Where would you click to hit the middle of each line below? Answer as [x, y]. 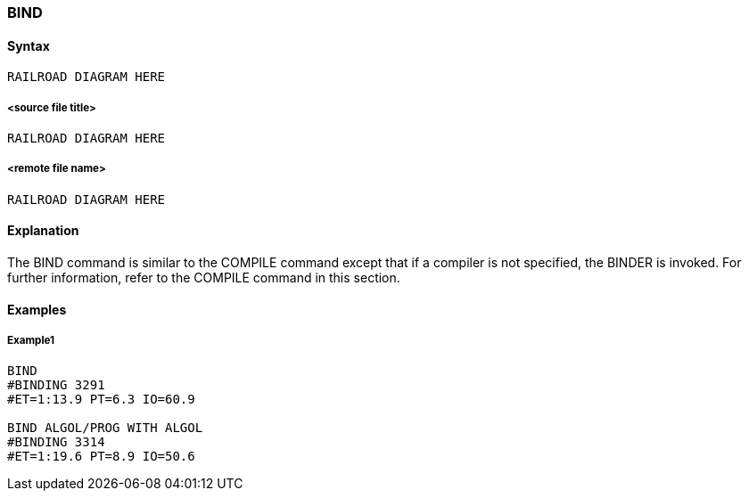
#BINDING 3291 [56, 385]
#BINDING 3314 [56, 442]
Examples [37, 309]
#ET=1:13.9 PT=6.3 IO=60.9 [101, 400]
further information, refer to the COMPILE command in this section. [204, 278]
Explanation [43, 231]
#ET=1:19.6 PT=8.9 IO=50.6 [101, 457]
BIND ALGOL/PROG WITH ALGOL [105, 428]
